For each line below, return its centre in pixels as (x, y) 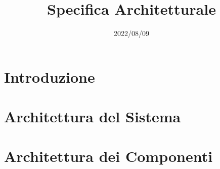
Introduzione (50, 76)
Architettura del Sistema (93, 116)
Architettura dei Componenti (108, 156)
